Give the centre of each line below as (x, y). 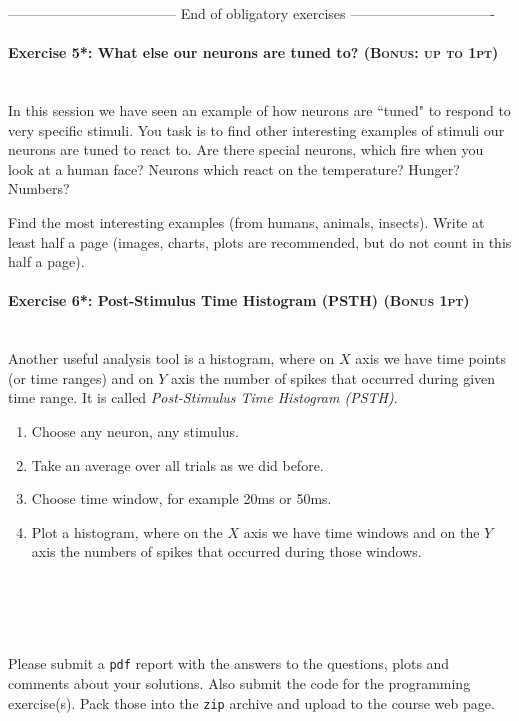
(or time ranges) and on (81, 377)
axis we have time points (430, 358)
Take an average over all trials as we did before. (177, 464)
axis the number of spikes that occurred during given (333, 377)
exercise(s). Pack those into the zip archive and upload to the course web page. (251, 702)
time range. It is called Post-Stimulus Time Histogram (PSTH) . (203, 397)
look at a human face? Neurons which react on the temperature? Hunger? (234, 168)
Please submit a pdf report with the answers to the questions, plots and (229, 663)
